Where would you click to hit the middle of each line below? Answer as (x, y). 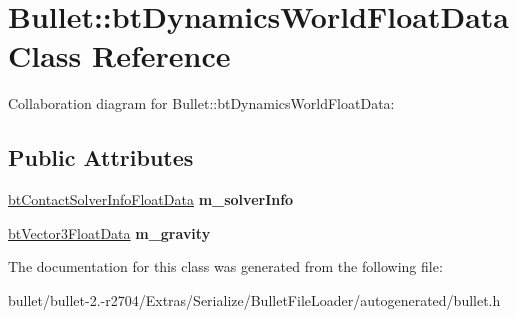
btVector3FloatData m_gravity (109, 232)
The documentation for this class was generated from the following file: (225, 266)
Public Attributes (101, 157)
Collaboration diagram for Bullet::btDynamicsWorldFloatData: (201, 103)
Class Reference (119, 55)
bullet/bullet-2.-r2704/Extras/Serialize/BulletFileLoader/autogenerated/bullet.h (254, 299)
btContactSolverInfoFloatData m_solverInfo (151, 199)
